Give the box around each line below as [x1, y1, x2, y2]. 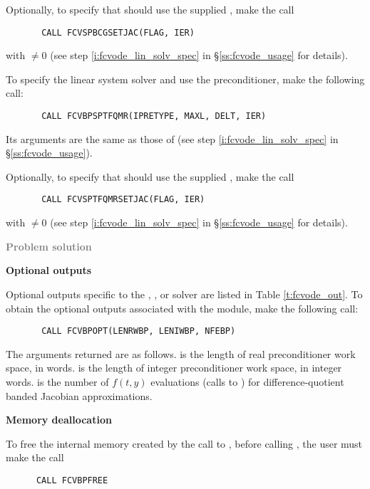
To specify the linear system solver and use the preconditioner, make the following [6, 71, 365, 86]
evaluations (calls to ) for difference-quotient [150, 374, 344, 389]
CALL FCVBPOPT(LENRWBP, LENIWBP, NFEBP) [41, 326, 236, 337]
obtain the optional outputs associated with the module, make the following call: [6, 300, 359, 315]
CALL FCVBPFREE [36, 475, 108, 485]
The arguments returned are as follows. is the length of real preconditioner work [6, 346, 356, 361]
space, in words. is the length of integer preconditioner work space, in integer [6, 360, 342, 375]
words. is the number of [6, 374, 109, 389]
